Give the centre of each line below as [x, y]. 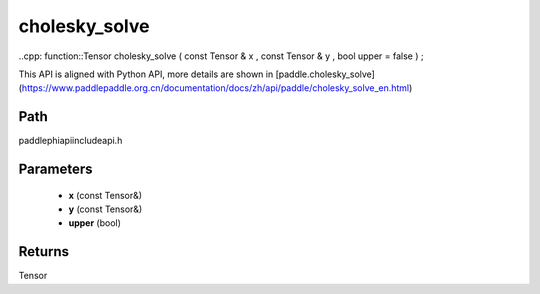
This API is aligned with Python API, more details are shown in [146, 74]
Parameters [55, 169]
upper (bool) [95, 223]
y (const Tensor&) [105, 209]
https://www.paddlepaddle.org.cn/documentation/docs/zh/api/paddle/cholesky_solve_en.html [215, 88]
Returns [44, 251]
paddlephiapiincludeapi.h [70, 141]
